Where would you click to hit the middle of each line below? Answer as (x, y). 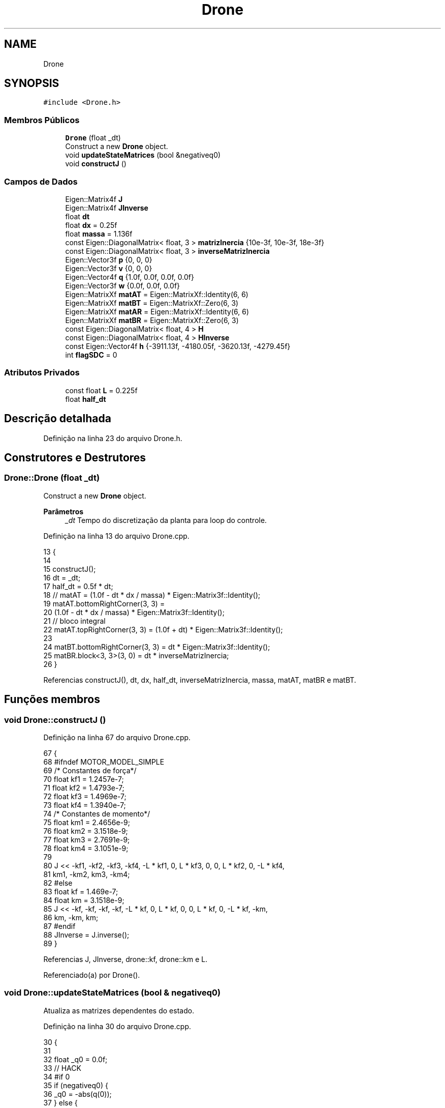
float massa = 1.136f (99, 234)
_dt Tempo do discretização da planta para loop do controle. (166, 520)
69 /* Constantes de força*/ (90, 770)
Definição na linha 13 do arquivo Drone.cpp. (116, 536)
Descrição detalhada (58, 419)
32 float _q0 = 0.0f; (75, 1059)
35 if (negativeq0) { (76, 1085)
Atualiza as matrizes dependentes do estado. (119, 1010)
